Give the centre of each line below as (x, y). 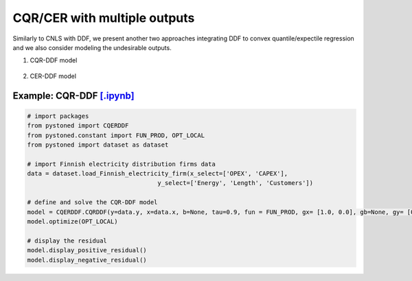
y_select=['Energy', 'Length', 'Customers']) (236, 183)
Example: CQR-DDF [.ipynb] (73, 96)
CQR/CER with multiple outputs (104, 18)
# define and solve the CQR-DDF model (92, 203)
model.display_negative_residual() (87, 260)
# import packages (58, 116)
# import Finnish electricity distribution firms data (121, 164)
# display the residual (67, 241)
